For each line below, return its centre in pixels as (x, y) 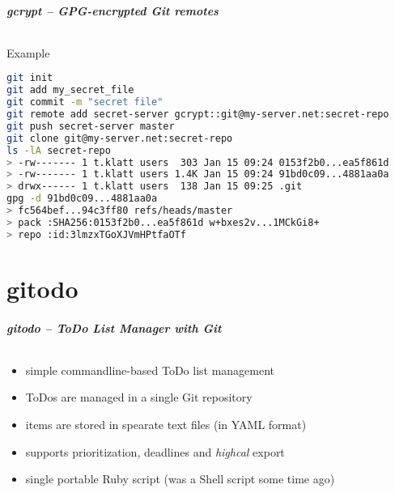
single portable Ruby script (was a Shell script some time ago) (180, 479)
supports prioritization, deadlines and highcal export (155, 451)
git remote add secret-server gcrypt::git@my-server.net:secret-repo (198, 115)
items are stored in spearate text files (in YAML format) (166, 424)
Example (28, 52)
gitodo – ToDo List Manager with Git (114, 327)
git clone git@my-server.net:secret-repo (120, 138)
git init (30, 78)
